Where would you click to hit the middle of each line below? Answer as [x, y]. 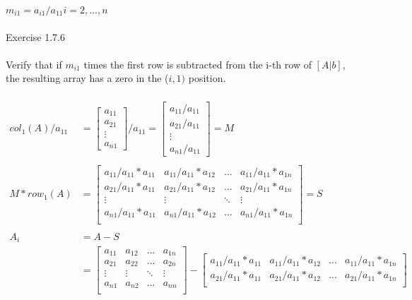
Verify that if [34, 64]
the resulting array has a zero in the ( [87, 78]
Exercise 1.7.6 [35, 36]
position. [207, 78]
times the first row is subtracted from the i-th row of [198, 64]
